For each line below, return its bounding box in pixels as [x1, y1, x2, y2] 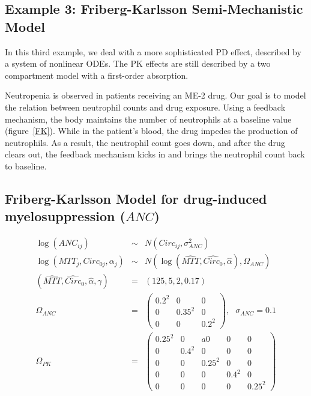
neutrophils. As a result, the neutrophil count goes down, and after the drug [5, 136, 285, 148]
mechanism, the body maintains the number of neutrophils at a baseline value [5, 112, 292, 125]
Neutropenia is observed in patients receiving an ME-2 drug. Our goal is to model [5, 89, 306, 102]
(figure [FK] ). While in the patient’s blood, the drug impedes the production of [5, 124, 298, 137]
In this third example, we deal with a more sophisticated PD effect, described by [5, 45, 301, 58]
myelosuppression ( [5, 207, 125, 225]
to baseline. [5, 159, 47, 172]
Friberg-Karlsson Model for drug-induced [5, 189, 267, 207]
